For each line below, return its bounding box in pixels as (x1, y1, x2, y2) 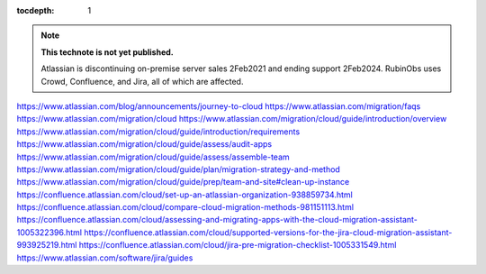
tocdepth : (16, 5, 55, 15)
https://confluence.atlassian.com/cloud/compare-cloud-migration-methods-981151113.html (16, 202, 355, 213)
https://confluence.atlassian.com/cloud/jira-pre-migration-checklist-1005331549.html (78, 240, 397, 251)
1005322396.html (16, 226, 83, 238)
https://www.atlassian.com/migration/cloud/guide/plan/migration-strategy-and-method (16, 163, 341, 175)
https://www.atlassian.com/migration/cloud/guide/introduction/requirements (16, 126, 301, 137)
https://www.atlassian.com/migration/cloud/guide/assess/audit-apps (16, 139, 273, 150)
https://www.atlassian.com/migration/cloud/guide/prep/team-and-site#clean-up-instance (16, 177, 350, 187)
